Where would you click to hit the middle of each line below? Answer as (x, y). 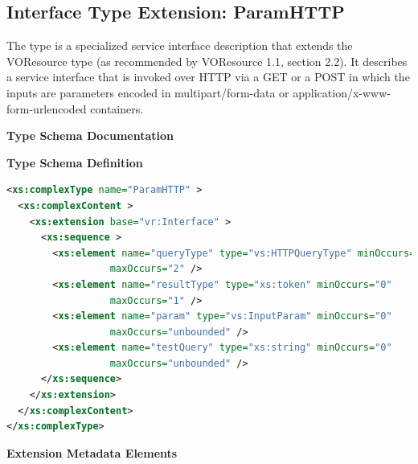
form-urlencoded (47, 108)
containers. (117, 108)
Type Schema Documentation (90, 136)
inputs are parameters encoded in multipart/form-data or (148, 92)
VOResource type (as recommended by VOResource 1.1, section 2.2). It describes (207, 61)
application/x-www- (342, 92)
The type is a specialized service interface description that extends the (180, 45)
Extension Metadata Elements (92, 452)
